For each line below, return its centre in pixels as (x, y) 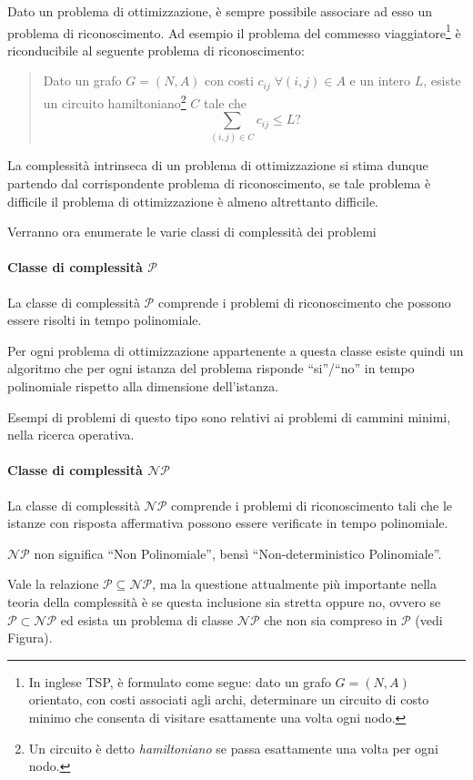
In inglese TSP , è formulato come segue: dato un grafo (180, 681)
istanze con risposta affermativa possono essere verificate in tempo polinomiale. (228, 523)
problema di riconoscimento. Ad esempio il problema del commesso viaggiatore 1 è (234, 31)
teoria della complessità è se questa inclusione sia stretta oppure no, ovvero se (224, 601)
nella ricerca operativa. (71, 435)
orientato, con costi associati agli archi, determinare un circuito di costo (229, 699)
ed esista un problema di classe (147, 619)
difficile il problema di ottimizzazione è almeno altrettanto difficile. (193, 201)
